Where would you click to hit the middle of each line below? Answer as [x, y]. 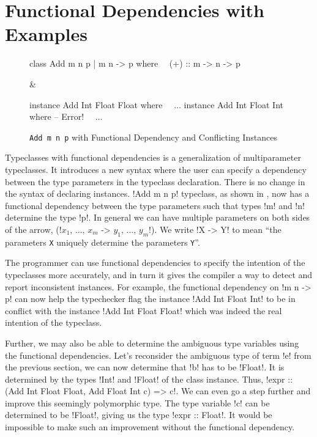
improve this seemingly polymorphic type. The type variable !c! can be [137, 402]
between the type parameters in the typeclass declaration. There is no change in [155, 181]
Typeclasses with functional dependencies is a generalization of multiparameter [153, 157]
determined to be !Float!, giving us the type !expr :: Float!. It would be [139, 415]
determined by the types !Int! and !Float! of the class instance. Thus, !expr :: [149, 379]
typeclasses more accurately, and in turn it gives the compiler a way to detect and [159, 274]
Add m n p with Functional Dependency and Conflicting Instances [153, 137]
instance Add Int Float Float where [96, 104]
